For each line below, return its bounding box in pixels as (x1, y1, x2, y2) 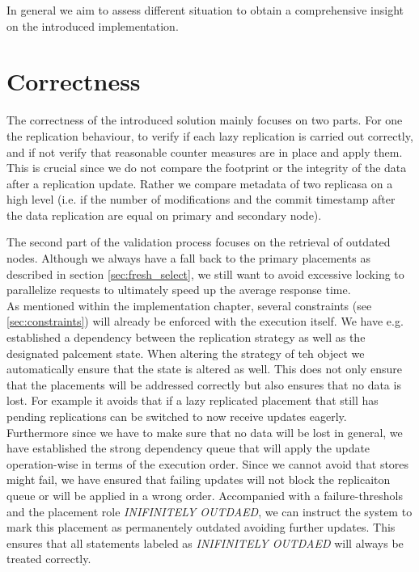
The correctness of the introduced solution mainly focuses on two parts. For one (6, 111, 403, 128)
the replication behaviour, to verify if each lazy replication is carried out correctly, (6, 127, 413, 144)
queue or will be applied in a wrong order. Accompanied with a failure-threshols (6, 486, 404, 503)
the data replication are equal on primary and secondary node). (6, 206, 322, 223)
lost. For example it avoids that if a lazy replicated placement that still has (6, 392, 379, 409)
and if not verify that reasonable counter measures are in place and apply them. (6, 143, 403, 160)
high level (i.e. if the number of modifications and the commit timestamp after (6, 191, 396, 208)
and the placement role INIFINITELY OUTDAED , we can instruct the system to (6, 503, 413, 519)
